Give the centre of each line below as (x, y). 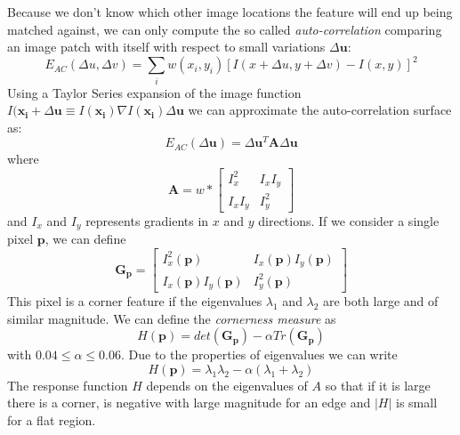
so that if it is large (378, 385)
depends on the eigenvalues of (227, 385)
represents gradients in (147, 221)
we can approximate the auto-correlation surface (320, 110)
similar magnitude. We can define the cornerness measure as (172, 318)
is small (417, 403)
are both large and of (381, 301)
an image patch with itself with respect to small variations (166, 47)
